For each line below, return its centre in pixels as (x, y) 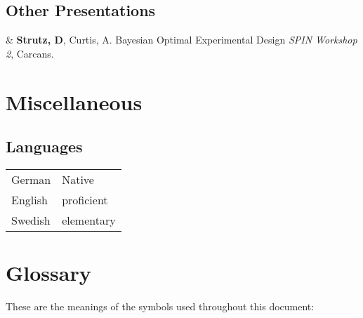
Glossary (48, 273)
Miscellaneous (74, 101)
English (29, 199)
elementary (89, 220)
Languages (44, 146)
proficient (85, 199)
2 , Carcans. (30, 53)
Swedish (31, 220)
